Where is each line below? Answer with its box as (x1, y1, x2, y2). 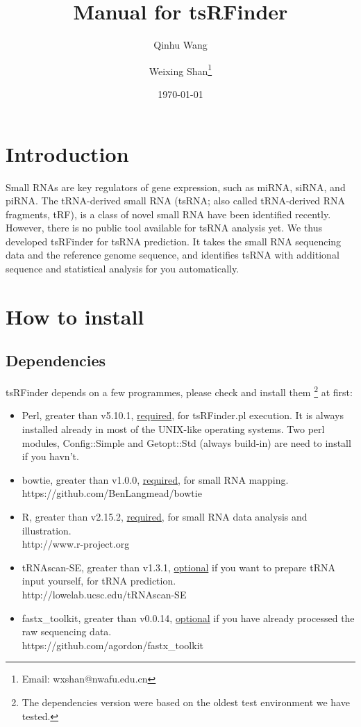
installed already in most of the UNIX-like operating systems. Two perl (22, 422, 325, 436)
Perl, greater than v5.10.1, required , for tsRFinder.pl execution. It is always (22, 408, 344, 423)
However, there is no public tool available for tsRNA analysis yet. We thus (6, 220, 323, 235)
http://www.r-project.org (22, 537, 130, 551)
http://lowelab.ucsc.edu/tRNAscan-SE (22, 587, 187, 602)
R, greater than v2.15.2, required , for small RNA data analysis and (22, 509, 308, 524)
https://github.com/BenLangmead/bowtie (22, 486, 202, 500)
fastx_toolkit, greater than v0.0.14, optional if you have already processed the (22, 610, 355, 625)
